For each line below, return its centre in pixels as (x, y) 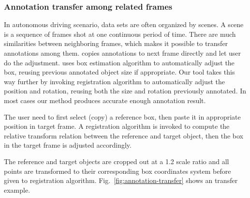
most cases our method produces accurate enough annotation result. (105, 100)
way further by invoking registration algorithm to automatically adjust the (114, 81)
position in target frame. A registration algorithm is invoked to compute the (117, 126)
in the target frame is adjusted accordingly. (68, 145)
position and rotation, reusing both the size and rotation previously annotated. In (125, 91)
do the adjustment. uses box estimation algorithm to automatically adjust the (119, 62)
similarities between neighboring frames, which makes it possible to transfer (116, 43)
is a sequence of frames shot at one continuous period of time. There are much (120, 34)
